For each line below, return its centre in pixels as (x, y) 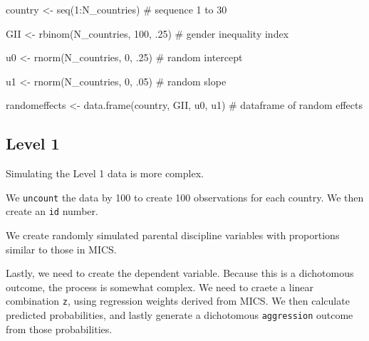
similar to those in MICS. (61, 249)
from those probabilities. (59, 329)
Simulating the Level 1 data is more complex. (105, 173)
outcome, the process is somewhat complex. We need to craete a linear (160, 287)
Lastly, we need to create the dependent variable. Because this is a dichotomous (180, 273)
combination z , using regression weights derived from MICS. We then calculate (178, 301)
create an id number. (52, 211)
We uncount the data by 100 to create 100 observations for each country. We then (185, 197)
